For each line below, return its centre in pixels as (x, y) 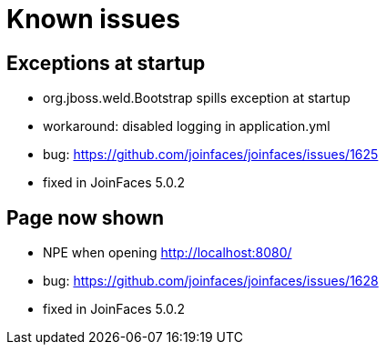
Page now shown (86, 217)
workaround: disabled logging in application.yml (187, 126)
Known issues (93, 19)
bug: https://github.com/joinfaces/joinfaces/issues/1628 (211, 281)
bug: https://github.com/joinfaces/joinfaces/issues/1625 (211, 155)
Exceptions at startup (106, 63)
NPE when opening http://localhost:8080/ (168, 253)
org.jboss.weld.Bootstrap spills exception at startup (197, 98)
